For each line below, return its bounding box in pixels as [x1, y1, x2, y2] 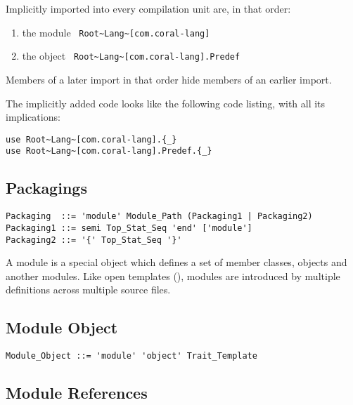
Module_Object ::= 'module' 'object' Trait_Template [6, 351, 257, 361]
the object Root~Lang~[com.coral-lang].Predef [22, 48, 240, 63]
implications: [6, 109, 60, 124]
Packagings [6, 177, 87, 199]
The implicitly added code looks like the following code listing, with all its [6, 95, 326, 110]
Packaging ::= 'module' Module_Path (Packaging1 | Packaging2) [6, 211, 313, 222]
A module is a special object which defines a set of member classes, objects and [6, 255, 347, 270]
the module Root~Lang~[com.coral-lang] [22, 25, 210, 39]
